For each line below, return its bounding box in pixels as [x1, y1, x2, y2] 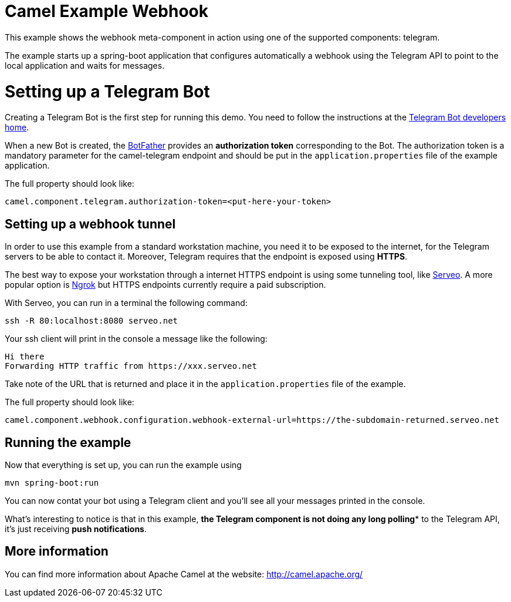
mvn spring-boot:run [5, 477, 99, 487]
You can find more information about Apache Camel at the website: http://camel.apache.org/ [5, 569, 363, 579]
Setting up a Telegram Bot [5, 81, 210, 102]
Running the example [5, 435, 131, 450]
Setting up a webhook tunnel [5, 216, 176, 231]
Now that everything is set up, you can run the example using [5, 459, 242, 470]
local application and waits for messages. [5, 60, 165, 70]
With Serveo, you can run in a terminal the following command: [5, 298, 248, 308]
